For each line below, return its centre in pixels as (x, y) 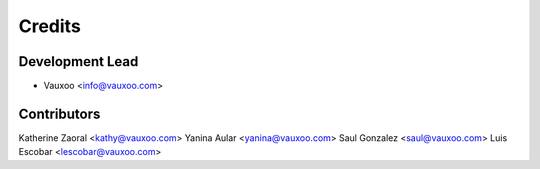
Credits (50, 26)
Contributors (59, 113)
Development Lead (78, 61)
